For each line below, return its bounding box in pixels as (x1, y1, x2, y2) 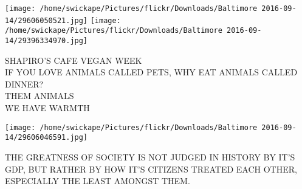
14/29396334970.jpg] (5, 36, 88, 45)
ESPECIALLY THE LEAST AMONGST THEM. (5, 174, 190, 187)
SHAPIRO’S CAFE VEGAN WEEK (5, 53, 142, 66)
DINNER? (5, 77, 44, 90)
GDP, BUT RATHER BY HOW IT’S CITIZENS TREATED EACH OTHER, (5, 162, 297, 175)
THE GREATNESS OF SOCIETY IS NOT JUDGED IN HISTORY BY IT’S (5, 150, 295, 163)
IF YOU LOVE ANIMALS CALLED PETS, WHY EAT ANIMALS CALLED (5, 66, 298, 78)
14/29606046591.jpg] (5, 133, 88, 142)
